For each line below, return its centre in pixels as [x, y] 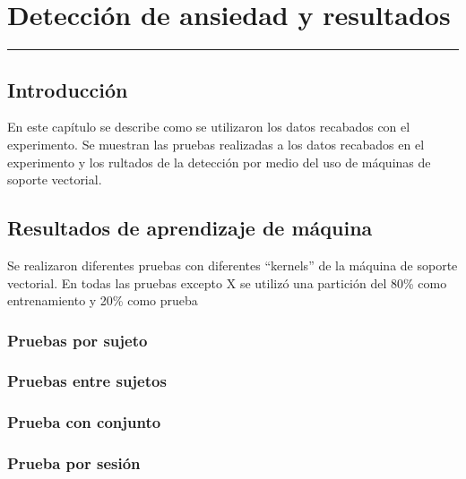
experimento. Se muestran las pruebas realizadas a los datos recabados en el [216, 144]
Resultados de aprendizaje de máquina [190, 228]
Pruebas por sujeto [78, 340]
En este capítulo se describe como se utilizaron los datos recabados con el [209, 127]
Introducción [68, 89]
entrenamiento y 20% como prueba [103, 300]
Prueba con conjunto [84, 422]
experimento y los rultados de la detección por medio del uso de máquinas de [219, 162]
